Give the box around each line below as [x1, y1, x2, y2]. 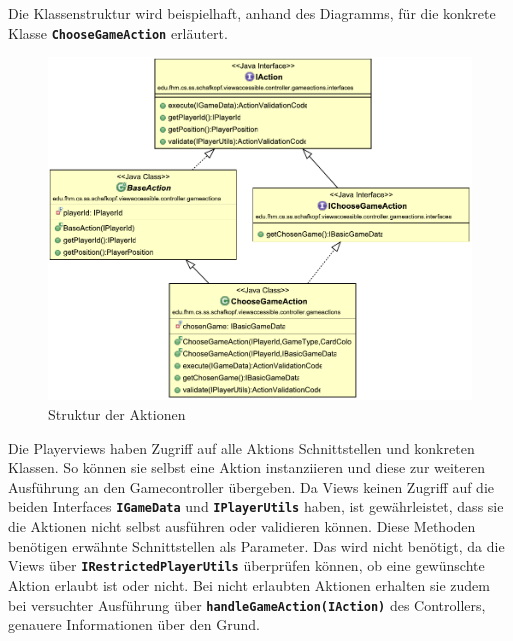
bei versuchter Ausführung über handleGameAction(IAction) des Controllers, [8, 594, 486, 615]
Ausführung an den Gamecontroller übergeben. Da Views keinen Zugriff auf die [8, 476, 495, 497]
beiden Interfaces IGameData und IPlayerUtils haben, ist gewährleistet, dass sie [8, 496, 504, 517]
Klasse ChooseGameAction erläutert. [8, 22, 228, 43]
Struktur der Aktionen [48, 404, 186, 425]
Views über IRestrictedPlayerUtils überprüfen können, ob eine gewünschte [8, 555, 485, 576]
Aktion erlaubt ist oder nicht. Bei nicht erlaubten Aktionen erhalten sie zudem [8, 574, 490, 595]
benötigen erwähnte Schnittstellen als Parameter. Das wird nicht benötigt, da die [8, 535, 505, 556]
